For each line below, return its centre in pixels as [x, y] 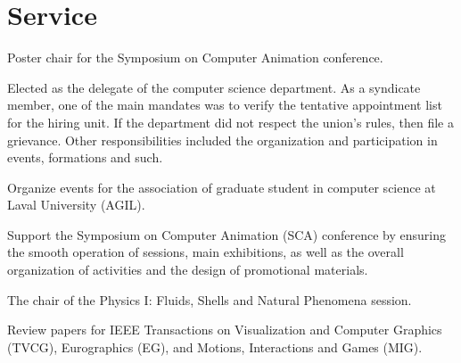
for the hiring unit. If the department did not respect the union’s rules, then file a [230, 122]
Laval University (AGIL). [76, 205]
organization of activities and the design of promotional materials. [188, 270]
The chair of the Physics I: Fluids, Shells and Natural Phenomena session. [210, 299]
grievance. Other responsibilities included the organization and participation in [222, 140]
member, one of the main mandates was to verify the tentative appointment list [225, 105]
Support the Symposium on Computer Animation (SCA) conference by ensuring [226, 234]
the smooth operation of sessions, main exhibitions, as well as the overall [206, 252]
